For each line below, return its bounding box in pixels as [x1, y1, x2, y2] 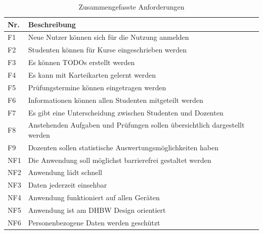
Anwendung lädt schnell [28, 167, 102, 178]
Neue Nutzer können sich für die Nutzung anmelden [28, 32, 189, 42]
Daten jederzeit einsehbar [28, 180, 107, 190]
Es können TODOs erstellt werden [28, 57, 135, 68]
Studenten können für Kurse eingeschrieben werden [28, 44, 187, 55]
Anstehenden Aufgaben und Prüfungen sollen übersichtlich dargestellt [28, 120, 245, 130]
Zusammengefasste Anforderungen [78, 2, 185, 12]
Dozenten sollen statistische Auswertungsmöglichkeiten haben [28, 142, 218, 152]
